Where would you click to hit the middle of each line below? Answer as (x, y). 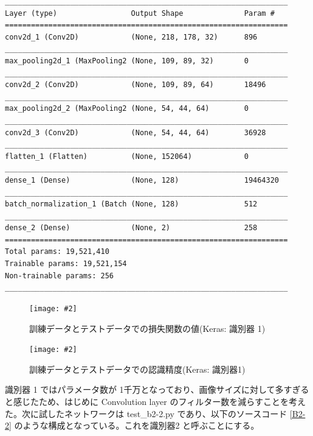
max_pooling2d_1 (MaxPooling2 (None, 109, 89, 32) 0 (127, 61)
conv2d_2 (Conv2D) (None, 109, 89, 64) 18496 (136, 85)
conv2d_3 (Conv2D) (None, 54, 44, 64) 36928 (136, 132)
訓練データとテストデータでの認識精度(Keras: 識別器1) (137, 369)
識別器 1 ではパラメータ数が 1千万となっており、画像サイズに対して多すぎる (157, 389)
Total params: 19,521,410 (57, 252)
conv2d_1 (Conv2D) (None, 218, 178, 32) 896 (131, 37)
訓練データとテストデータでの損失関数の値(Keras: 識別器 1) (147, 328)
